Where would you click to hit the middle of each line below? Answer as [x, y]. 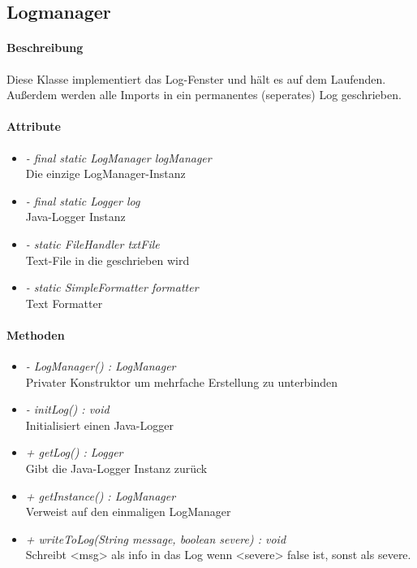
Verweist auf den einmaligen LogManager [128, 512]
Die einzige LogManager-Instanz [105, 173]
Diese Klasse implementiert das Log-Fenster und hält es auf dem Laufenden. [196, 78]
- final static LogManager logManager [118, 157]
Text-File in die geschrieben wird [107, 260]
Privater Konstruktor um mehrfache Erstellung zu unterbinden [182, 382]
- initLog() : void [67, 409]
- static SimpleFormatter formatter [112, 287]
